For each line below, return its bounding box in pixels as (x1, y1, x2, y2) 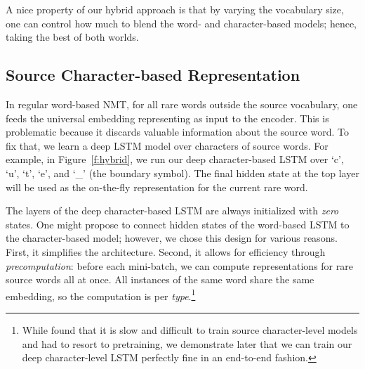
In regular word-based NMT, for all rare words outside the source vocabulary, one (6, 96, 358, 111)
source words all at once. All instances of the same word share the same (6, 272, 314, 287)
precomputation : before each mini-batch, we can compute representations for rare (6, 258, 353, 273)
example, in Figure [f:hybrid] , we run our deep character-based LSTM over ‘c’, (6, 152, 344, 167)
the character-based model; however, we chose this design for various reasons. (6, 231, 338, 245)
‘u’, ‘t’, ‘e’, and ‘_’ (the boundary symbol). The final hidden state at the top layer (6, 165, 359, 180)
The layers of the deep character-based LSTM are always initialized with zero (6, 203, 339, 218)
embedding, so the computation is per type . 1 (6, 286, 196, 303)
